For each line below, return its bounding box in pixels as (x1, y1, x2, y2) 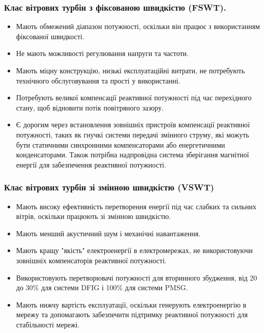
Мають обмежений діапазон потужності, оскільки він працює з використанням (16, 21, 260, 32)
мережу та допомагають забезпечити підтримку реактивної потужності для (16, 309, 248, 320)
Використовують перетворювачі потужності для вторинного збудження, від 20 (16, 272, 257, 283)
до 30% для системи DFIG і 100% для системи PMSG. (16, 282, 188, 293)
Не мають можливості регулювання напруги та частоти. (16, 48, 189, 59)
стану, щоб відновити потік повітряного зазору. (16, 102, 164, 113)
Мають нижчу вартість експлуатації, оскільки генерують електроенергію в (16, 299, 247, 310)
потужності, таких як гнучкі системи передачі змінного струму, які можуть (16, 129, 249, 140)
